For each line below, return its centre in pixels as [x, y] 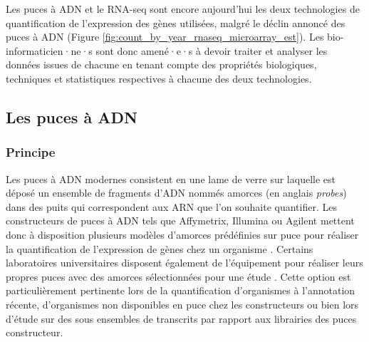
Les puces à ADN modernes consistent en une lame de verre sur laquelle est [171, 178]
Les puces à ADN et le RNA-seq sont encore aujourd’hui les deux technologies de [183, 9]
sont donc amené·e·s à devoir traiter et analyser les [212, 50]
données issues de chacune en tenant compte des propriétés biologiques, [161, 64]
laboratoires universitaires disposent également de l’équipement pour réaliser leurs [184, 263]
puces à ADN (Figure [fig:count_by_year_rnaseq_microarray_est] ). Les [165, 37]
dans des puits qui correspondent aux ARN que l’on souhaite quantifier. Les [171, 206]
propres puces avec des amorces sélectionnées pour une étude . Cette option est [178, 276]
